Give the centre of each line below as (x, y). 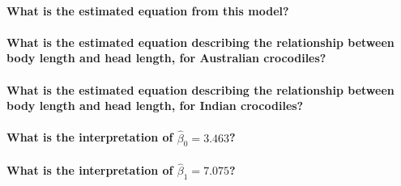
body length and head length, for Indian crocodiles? (155, 106)
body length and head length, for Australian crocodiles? (166, 58)
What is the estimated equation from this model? (148, 10)
